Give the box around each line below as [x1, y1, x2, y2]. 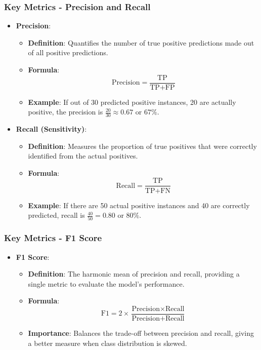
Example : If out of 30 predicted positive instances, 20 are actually [28, 96, 236, 107]
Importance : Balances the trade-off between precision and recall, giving [28, 328, 254, 338]
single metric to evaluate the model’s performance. [28, 278, 185, 289]
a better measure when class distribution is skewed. [28, 337, 187, 348]
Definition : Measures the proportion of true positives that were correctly [28, 140, 257, 151]
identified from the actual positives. [28, 150, 138, 161]
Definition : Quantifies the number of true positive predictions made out [28, 37, 254, 48]
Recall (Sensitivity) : [16, 124, 87, 134]
